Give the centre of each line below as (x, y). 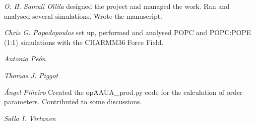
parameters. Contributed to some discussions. (73, 102)
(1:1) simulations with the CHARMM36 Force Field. (84, 42)
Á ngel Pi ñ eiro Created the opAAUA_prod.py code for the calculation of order (123, 92)
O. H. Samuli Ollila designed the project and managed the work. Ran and (117, 6)
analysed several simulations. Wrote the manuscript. (83, 16)
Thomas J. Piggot (31, 75)
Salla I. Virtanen (30, 118)
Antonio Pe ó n (25, 59)
